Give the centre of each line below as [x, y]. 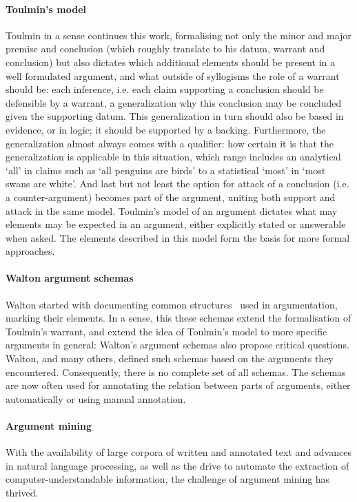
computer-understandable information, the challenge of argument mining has [168, 479]
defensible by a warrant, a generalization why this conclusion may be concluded [174, 102]
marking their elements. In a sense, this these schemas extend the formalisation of [178, 318]
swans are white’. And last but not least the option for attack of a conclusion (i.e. [177, 184]
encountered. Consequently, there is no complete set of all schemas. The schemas [176, 372]
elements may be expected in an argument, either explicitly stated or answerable [176, 224]
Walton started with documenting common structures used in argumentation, [172, 304]
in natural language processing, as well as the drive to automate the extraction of [177, 465]
